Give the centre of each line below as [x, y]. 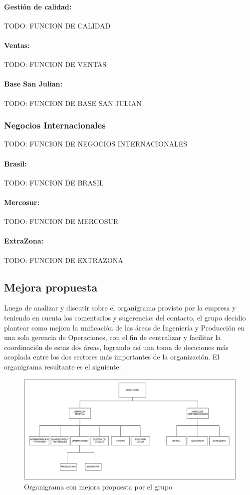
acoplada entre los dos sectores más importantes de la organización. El [112, 357]
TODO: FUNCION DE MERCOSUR [61, 221]
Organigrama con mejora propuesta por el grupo [98, 486]
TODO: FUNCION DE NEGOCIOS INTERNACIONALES [96, 144]
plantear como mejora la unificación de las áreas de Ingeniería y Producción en [125, 327]
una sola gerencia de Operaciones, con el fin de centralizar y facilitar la [113, 337]
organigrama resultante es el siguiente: [63, 366]
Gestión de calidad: [38, 6]
